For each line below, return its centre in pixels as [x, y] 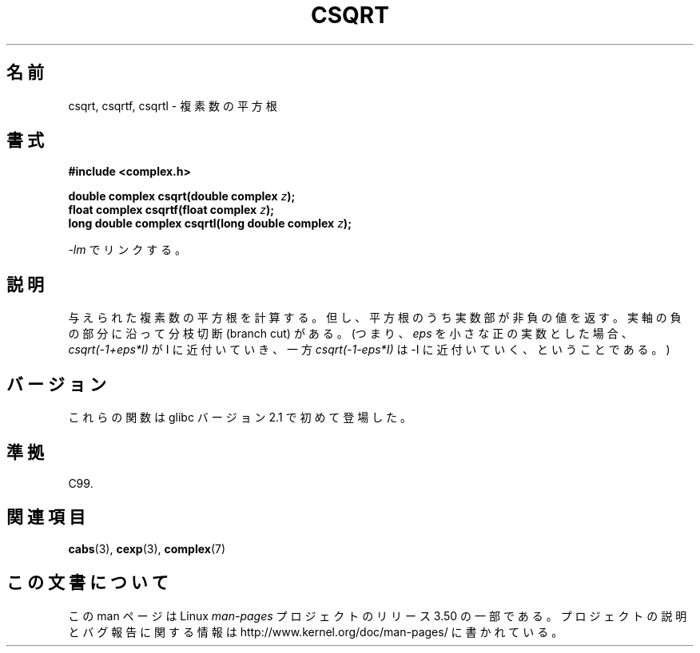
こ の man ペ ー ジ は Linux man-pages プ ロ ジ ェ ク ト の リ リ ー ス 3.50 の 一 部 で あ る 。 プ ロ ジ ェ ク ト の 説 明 [378, 615]
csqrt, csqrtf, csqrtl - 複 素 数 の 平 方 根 [173, 105]
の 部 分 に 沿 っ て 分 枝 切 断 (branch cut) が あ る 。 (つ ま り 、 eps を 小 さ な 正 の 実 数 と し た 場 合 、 [350, 334]
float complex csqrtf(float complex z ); [171, 210]
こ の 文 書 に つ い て [87, 583]
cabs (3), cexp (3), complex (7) [147, 548]
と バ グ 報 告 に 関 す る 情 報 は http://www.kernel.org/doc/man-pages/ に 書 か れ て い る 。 [316, 631]
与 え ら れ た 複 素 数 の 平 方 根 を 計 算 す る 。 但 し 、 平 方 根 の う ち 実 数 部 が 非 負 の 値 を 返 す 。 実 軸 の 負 [375, 318]
